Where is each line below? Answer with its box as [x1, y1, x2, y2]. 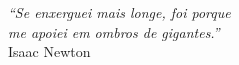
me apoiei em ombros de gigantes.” [8, 21, 220, 42]
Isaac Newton [8, 41, 91, 62]
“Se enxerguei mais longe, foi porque [8, 2, 231, 22]
